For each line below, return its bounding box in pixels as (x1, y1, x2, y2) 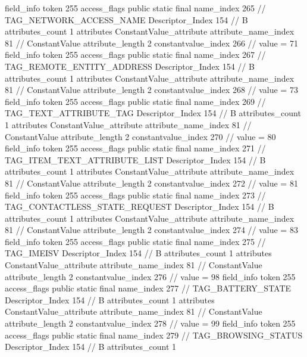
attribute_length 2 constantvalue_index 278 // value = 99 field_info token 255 (5, 317, 296, 330)
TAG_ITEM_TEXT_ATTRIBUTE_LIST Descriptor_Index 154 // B (5, 153, 266, 166)
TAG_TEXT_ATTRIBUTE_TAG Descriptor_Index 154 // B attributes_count (5, 107, 301, 119)
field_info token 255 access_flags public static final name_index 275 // (5, 235, 266, 247)
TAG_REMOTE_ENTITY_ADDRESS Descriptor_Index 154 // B (5, 60, 255, 72)
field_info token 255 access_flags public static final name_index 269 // (5, 95, 266, 107)
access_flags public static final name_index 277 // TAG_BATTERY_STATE (5, 282, 292, 294)
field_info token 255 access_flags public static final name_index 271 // (5, 142, 266, 154)
